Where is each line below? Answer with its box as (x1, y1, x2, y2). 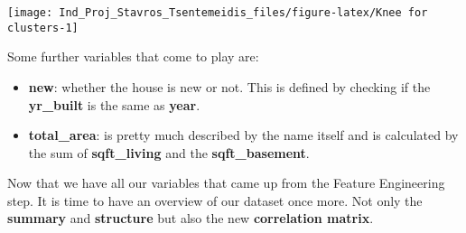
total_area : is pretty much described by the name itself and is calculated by (28, 126, 459, 144)
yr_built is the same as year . (28, 95, 200, 114)
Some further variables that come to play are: (7, 47, 259, 66)
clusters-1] (7, 21, 79, 34)
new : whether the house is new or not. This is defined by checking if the (28, 77, 431, 96)
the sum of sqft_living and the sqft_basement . (28, 143, 310, 162)
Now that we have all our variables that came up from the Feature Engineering (7, 173, 445, 192)
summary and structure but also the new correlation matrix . (7, 209, 374, 228)
